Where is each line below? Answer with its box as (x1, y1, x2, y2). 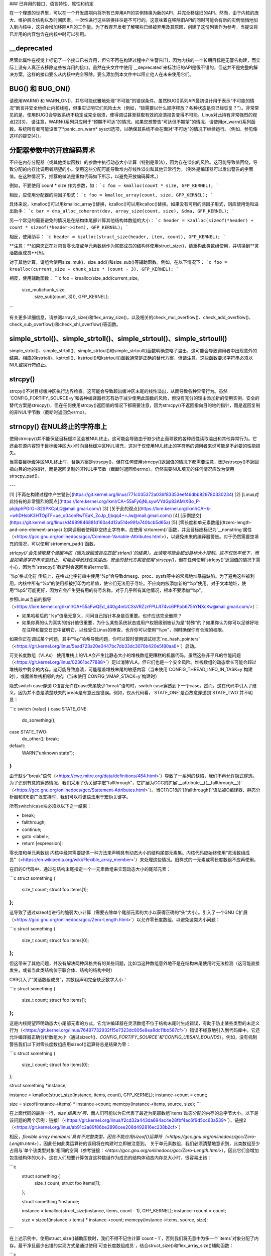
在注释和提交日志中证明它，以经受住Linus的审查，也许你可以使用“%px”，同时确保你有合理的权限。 (22, 626, 227, 633)
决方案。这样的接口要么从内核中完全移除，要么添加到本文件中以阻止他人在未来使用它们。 (9, 71, 194, 77)
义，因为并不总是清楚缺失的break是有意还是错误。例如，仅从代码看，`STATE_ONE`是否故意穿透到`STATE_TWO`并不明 (9, 690, 253, 695)
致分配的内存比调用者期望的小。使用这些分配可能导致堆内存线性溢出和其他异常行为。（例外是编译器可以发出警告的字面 (9, 166, 253, 172)
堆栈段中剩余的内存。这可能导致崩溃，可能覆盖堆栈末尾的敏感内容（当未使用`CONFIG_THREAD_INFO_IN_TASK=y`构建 (9, 666, 253, 672)
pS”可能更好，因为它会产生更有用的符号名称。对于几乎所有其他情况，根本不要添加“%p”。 (20, 587, 205, 593)
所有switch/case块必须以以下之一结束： (9, 803, 92, 809)
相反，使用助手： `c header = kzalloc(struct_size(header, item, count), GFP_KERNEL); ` (9, 234, 226, 240)
